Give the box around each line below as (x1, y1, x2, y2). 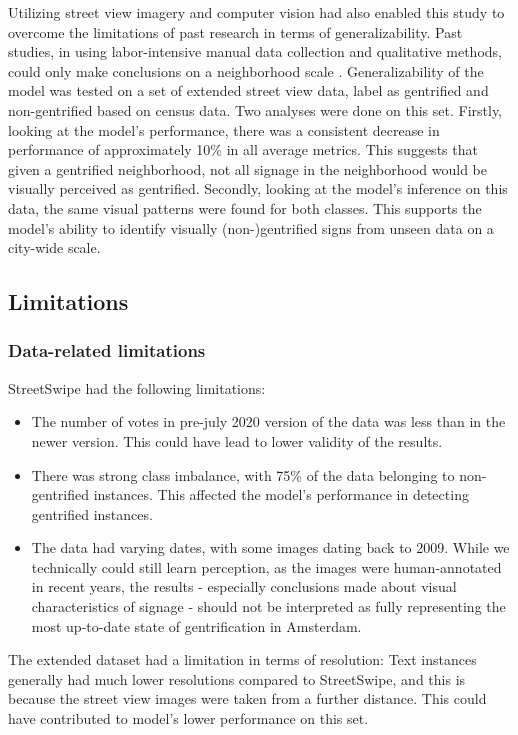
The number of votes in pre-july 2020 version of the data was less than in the (31, 411, 506, 432)
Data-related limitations (8, 338, 206, 363)
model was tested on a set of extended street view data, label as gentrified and (8, 80, 489, 101)
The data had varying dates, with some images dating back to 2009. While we (31, 537, 510, 558)
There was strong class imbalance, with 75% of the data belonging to (31, 464, 455, 485)
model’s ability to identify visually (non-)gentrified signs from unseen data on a (8, 217, 494, 238)
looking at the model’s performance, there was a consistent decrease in (8, 119, 440, 140)
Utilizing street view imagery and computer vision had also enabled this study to (8, 2, 505, 22)
